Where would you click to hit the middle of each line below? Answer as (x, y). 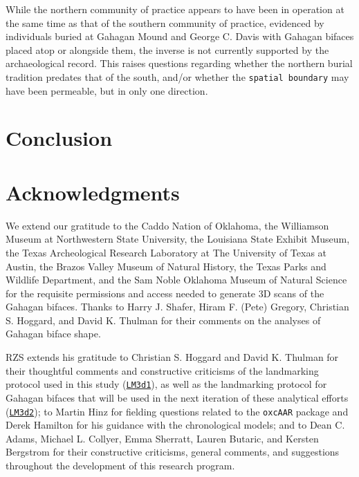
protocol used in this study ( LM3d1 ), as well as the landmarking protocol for (166, 384)
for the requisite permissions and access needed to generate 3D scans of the (165, 293)
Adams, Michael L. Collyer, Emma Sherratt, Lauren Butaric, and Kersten (162, 438)
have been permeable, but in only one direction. (107, 90)
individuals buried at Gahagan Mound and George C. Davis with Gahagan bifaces (180, 36)
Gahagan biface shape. (53, 334)
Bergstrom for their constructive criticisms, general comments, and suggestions (173, 452)
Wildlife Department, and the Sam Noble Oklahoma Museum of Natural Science (176, 280)
